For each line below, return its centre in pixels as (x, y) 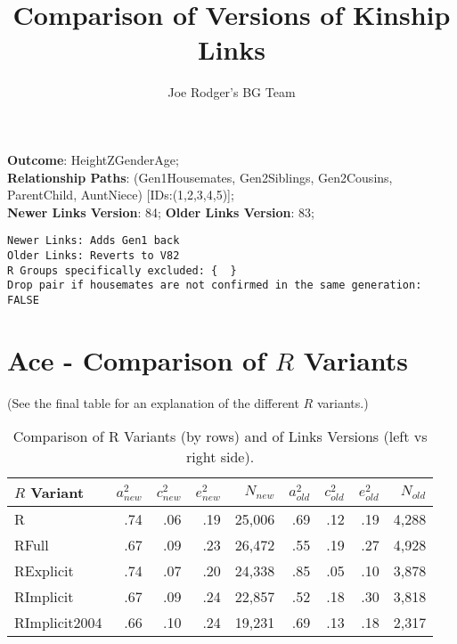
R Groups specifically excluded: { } (122, 270)
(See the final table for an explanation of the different (153, 402)
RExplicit (44, 571)
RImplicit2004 (58, 623)
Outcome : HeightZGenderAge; (93, 159)
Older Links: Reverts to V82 (94, 255)
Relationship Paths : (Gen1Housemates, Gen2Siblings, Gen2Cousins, (200, 177)
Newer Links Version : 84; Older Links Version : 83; (161, 212)
